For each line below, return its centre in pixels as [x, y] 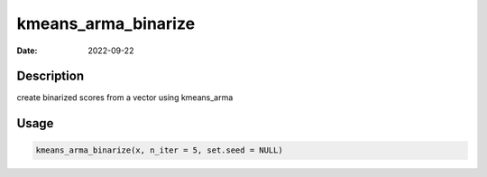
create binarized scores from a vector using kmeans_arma [125, 98]
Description [51, 76]
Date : [27, 51]
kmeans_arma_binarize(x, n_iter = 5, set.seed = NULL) [159, 150]
